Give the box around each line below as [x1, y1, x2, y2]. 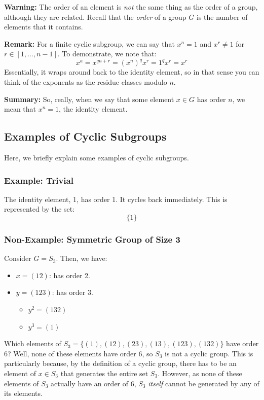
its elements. [4, 388, 43, 398]
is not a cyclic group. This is [165, 348, 253, 358]
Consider [4, 253, 31, 263]
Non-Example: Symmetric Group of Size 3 [4, 232, 180, 245]
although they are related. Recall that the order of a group [4, 11, 186, 22]
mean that [4, 104, 36, 114]
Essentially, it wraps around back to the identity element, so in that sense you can [4, 66, 259, 77]
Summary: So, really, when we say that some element [4, 93, 174, 104]
